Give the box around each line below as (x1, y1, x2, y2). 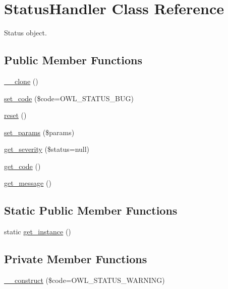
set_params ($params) (4, 127, 75, 137)
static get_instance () (4, 226, 71, 237)
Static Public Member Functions (4, 202, 178, 218)
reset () (4, 110, 27, 120)
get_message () (4, 178, 51, 188)
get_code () (4, 160, 41, 171)
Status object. (4, 27, 47, 38)
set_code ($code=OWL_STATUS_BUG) (4, 93, 134, 103)
